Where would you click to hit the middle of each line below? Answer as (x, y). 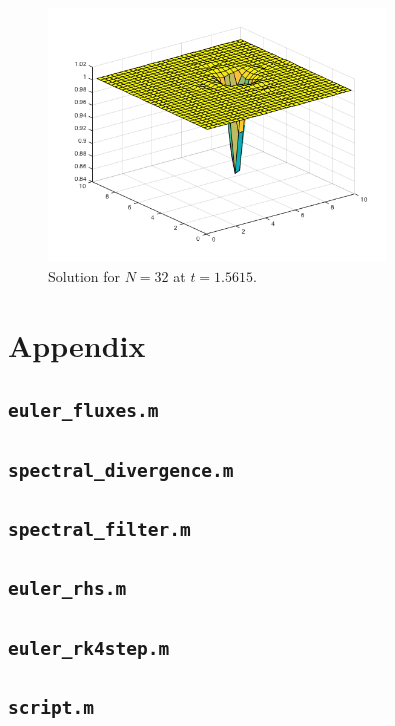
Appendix (77, 344)
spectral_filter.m (99, 530)
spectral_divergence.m (121, 470)
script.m (51, 708)
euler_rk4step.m (89, 648)
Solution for (84, 275)
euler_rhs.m (67, 589)
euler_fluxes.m (83, 411)
